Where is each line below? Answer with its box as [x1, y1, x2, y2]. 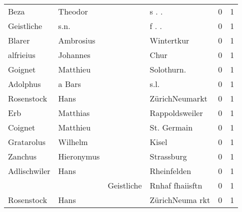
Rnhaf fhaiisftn [149, 179, 202, 191]
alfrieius [8, 49, 35, 60]
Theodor [58, 5, 88, 17]
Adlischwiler [8, 165, 50, 176]
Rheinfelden [149, 165, 191, 176]
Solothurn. [149, 63, 186, 75]
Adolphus [8, 78, 41, 89]
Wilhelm [58, 136, 88, 147]
